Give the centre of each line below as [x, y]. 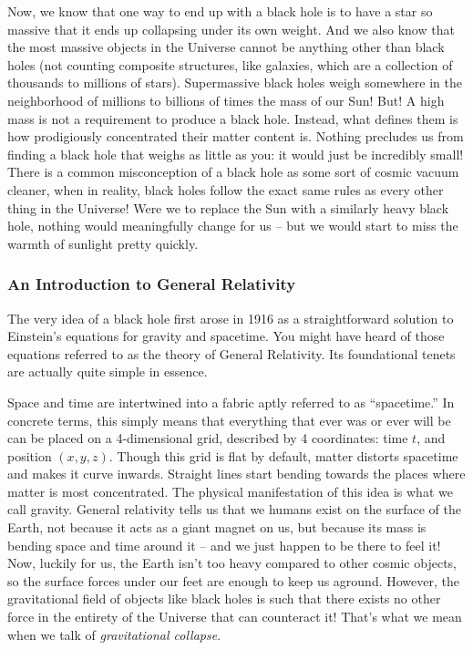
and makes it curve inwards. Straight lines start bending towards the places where [236, 474]
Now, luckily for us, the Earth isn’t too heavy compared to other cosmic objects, [232, 563]
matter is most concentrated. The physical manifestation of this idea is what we [230, 491]
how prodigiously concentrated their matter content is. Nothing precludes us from [236, 136]
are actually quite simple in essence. [108, 371]
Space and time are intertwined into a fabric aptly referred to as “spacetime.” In [231, 402]
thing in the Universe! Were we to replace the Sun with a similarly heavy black [228, 207]
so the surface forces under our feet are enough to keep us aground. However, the [233, 580]
